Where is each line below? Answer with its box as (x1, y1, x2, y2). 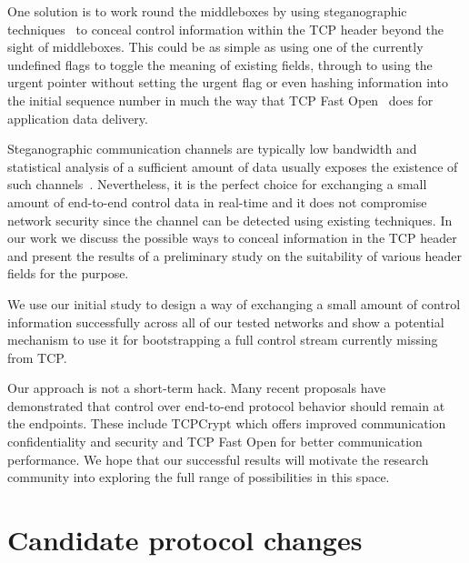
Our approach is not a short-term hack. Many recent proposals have (7, 378, 386, 397)
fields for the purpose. (7, 264, 129, 283)
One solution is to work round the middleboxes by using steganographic (7, 2, 407, 20)
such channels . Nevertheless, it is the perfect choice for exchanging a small (7, 175, 427, 194)
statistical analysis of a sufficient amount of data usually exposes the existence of (7, 156, 458, 176)
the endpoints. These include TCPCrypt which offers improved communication (7, 414, 446, 433)
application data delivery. (7, 108, 148, 127)
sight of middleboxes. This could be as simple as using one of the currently (7, 37, 424, 56)
